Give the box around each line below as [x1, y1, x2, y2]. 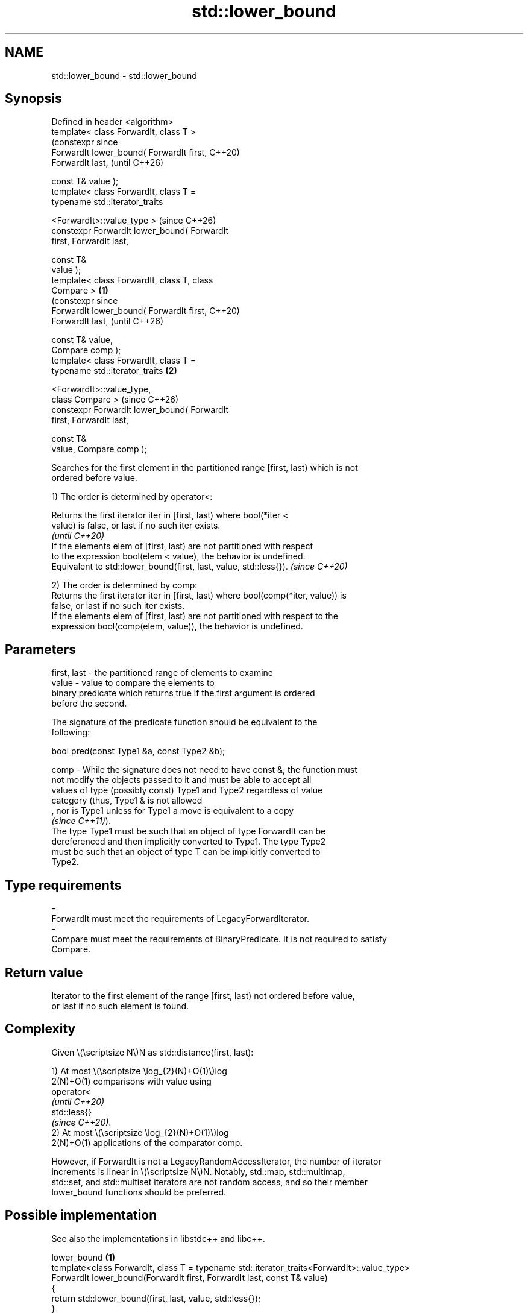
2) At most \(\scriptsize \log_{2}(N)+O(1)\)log [51, 1127, 229, 1138]
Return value [5, 965, 83, 980]
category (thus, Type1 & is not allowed [51, 795, 203, 806]
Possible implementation [5, 1208, 157, 1223]
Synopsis [5, 91, 62, 107]
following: [51, 727, 90, 738]
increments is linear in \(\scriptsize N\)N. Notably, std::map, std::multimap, [51, 1166, 345, 1177]
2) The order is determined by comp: [51, 580, 198, 591]
